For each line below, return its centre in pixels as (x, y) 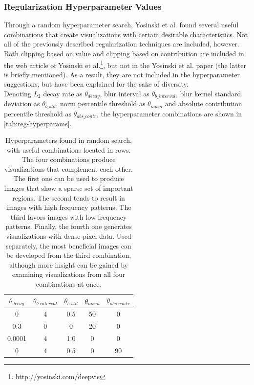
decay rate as (63, 94)
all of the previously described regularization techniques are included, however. (122, 44)
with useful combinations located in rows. (69, 149)
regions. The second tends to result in (69, 197)
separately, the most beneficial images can (69, 245)
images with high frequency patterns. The (69, 207)
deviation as (22, 103)
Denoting (18, 94)
